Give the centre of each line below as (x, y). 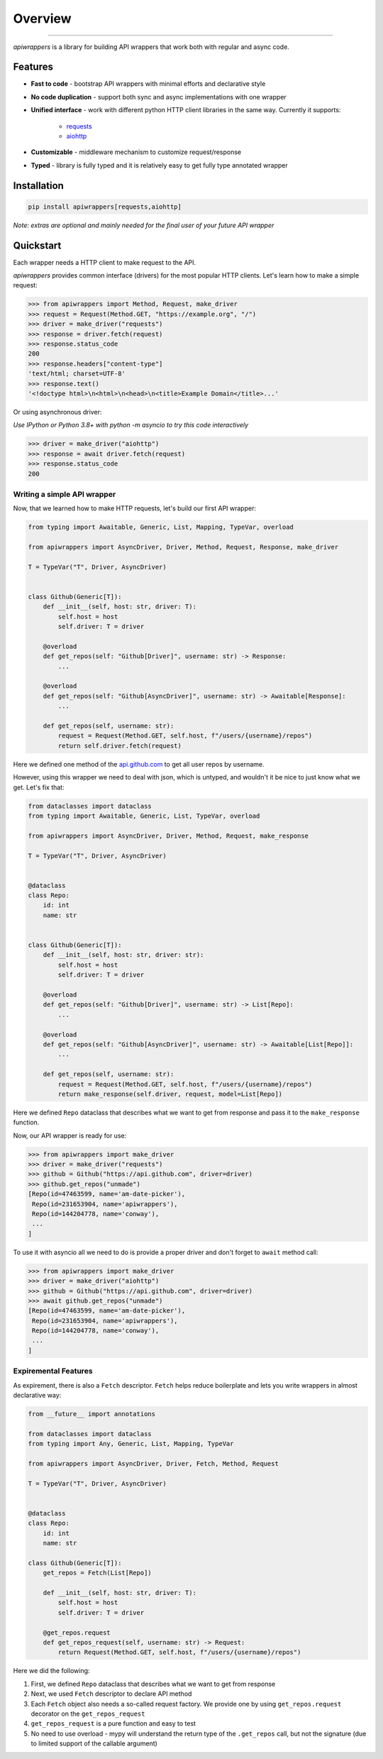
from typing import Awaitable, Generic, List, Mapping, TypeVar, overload (161, 527)
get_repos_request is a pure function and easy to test (113, 1724)
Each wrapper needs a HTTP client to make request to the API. (105, 262)
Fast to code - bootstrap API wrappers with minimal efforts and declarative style (148, 84)
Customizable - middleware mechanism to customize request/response (136, 152)
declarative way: (37, 1395)
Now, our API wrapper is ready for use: (70, 1135)
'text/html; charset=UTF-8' (77, 374)
